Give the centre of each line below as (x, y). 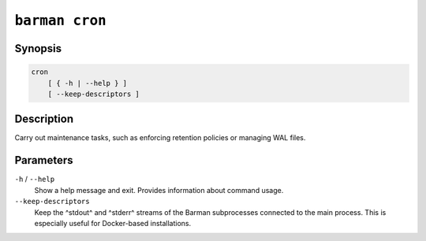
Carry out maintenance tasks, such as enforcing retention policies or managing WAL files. (160, 138)
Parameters (44, 160)
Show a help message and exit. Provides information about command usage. (159, 190)
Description (44, 119)
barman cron (60, 20)
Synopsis (38, 48)
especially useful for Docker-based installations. (113, 223)
